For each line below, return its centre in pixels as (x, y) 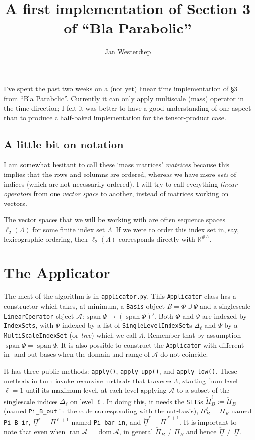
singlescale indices (31, 401)
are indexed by (224, 315)
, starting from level (208, 380)
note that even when (35, 431)
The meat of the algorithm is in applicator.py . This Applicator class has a (120, 296)
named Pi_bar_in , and (106, 422)
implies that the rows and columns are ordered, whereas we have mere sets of (120, 174)
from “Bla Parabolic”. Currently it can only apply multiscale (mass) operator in (124, 98)
